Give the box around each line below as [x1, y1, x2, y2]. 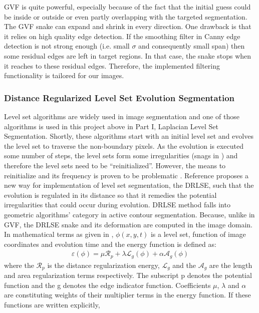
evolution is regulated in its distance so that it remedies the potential [4, 189, 217, 200]
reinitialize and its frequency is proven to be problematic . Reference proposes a [4, 170, 248, 180]
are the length [209, 259, 252, 270]
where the [4, 259, 34, 270]
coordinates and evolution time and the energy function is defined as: [4, 238, 216, 249]
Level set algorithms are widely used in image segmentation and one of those [4, 111, 239, 121]
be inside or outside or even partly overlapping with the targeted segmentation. [4, 11, 247, 22]
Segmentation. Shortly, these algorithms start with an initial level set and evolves [4, 131, 253, 141]
